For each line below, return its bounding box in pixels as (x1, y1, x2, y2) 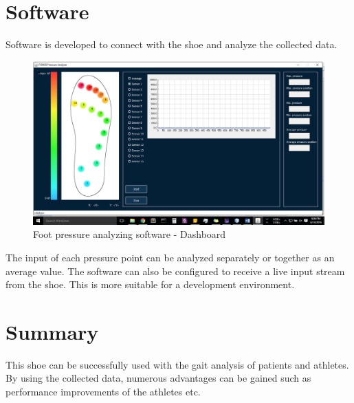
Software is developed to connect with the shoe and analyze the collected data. (5, 37, 338, 52)
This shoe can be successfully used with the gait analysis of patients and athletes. (5, 357, 349, 371)
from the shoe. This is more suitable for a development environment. (5, 277, 295, 292)
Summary (5, 317, 99, 345)
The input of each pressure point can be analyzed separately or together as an (5, 250, 335, 264)
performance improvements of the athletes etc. (5, 384, 201, 399)
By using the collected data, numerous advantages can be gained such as (5, 371, 311, 385)
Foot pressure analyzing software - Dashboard (33, 227, 226, 241)
